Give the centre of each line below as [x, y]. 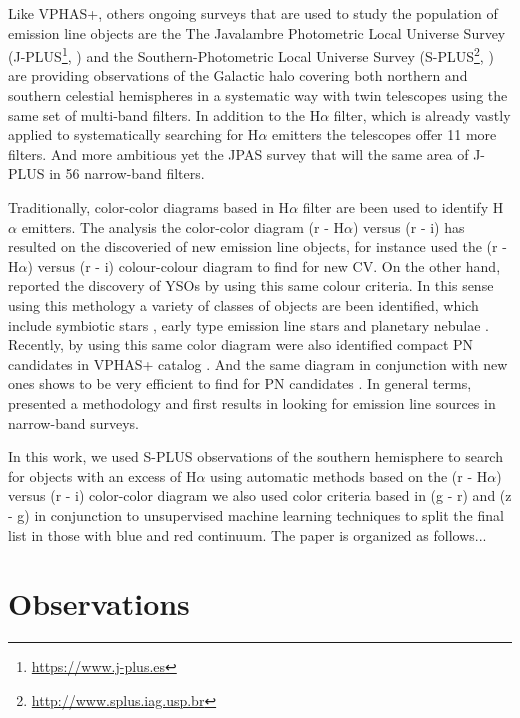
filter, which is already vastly [422, 114]
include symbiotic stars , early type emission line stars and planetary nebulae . [248, 324]
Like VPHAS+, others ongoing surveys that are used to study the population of [253, 13]
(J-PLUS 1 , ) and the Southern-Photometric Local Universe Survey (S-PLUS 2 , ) [251, 54]
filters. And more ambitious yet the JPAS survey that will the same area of [238, 153]
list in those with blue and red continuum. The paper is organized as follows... [247, 534]
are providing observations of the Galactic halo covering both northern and [238, 75]
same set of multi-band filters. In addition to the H [164, 114]
